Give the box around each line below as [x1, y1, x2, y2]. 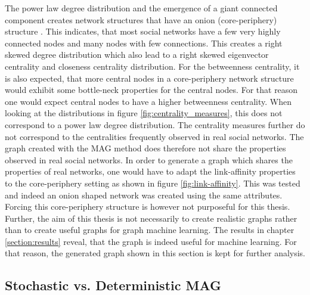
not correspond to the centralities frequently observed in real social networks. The [5, 130, 304, 142]
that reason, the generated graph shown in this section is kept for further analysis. [5, 247, 306, 259]
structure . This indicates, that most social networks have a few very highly [5, 25, 281, 38]
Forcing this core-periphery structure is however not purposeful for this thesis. [5, 200, 290, 213]
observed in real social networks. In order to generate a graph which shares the [5, 153, 293, 166]
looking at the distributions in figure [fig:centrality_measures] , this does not [5, 107, 283, 119]
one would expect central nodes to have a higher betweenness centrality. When [5, 95, 292, 107]
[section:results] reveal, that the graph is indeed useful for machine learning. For [5, 235, 297, 247]
